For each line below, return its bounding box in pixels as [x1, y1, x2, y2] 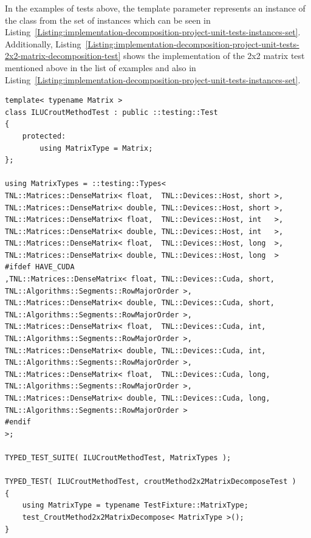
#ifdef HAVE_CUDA [5, 263, 75, 272]
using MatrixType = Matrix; [39, 143, 153, 153]
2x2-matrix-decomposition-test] [5, 49, 121, 62]
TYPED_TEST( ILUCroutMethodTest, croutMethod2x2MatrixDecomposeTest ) [5, 477, 296, 486]
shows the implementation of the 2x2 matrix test [123, 49, 305, 62]
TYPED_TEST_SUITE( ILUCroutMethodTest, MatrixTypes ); [5, 453, 231, 462]
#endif [5, 418, 31, 427]
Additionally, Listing [5, 37, 81, 50]
